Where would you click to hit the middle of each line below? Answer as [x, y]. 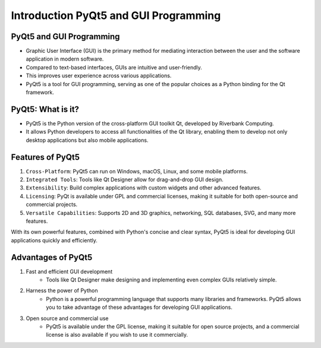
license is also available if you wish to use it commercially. [117, 335]
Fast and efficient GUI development [69, 271]
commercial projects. [52, 204]
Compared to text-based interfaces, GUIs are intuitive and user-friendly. [114, 67]
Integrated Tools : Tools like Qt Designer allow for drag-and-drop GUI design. [125, 179]
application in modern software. [65, 59]
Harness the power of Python [62, 290]
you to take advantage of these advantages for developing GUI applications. [139, 307]
